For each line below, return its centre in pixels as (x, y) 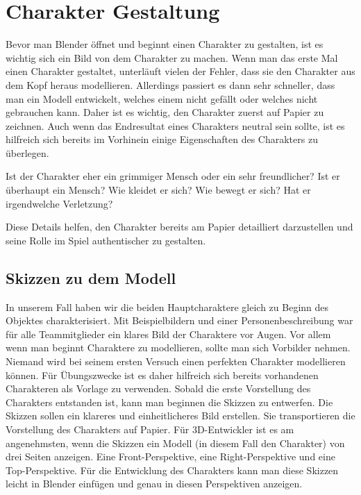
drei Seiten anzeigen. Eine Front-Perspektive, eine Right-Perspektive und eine (170, 456)
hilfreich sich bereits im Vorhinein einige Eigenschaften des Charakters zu (162, 139)
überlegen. (27, 152)
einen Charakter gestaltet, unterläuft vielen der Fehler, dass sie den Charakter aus (180, 71)
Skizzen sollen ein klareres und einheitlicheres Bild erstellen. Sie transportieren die (180, 416)
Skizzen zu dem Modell (91, 277)
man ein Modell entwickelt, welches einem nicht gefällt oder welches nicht (162, 98)
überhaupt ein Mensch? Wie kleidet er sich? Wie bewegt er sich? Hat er (158, 190)
